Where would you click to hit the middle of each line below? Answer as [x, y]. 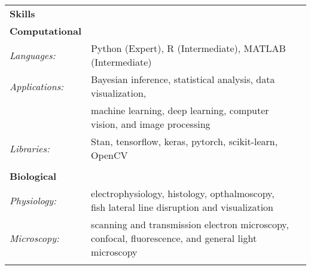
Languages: [33, 55]
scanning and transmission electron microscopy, [190, 224]
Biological [33, 176]
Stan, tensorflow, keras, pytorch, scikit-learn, [185, 141]
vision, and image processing [151, 124]
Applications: [37, 86]
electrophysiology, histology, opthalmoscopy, [183, 193]
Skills [22, 13]
